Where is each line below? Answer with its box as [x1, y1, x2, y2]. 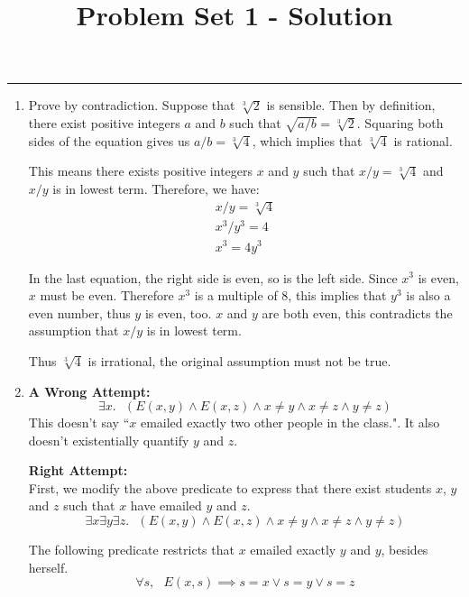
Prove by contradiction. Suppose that [28, 96, 235, 115]
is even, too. [144, 303, 212, 322]
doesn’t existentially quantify [28, 430, 189, 449]
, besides [381, 540, 428, 559]
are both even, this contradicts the [262, 303, 453, 322]
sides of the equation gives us [28, 131, 190, 150]
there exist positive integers [28, 113, 180, 132]
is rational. [393, 131, 453, 150]
